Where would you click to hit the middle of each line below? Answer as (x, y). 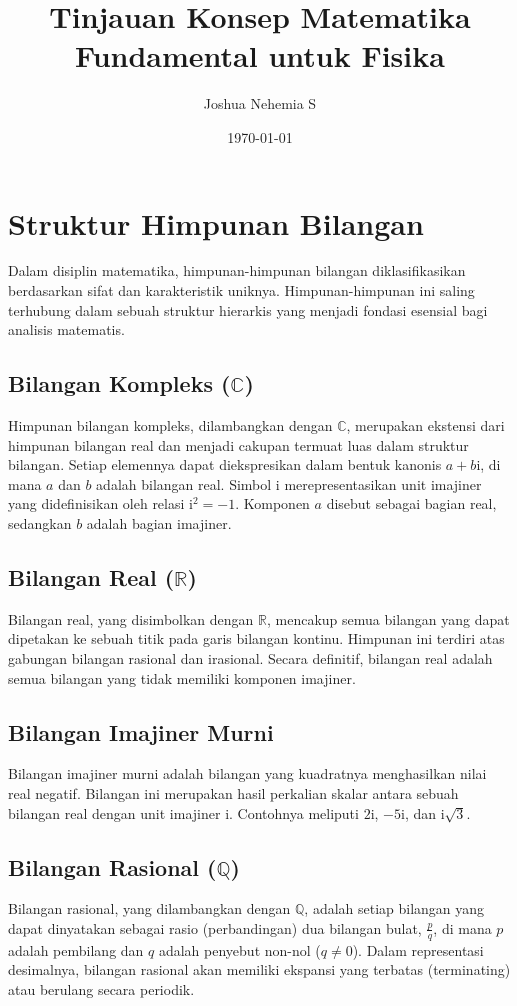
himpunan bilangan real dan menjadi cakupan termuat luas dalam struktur (238, 444)
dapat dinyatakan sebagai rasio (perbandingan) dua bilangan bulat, (215, 927)
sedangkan (40, 522)
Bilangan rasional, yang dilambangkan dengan (149, 908)
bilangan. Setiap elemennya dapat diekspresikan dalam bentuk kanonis (225, 464)
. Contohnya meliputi (294, 812)
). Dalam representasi (418, 949)
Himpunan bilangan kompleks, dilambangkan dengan (170, 425)
